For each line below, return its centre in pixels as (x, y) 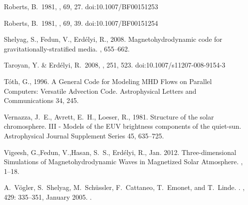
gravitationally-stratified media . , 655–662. (67, 48)
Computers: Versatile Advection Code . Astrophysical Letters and (100, 91)
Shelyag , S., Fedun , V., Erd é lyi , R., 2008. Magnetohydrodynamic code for (113, 39)
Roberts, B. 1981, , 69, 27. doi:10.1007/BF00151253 (81, 6)
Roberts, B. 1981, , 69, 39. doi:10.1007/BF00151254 (81, 23)
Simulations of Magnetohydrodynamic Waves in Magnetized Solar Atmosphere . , (124, 162)
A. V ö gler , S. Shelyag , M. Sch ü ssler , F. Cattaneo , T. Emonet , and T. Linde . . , (124, 187)
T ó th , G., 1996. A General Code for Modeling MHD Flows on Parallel (108, 81)
